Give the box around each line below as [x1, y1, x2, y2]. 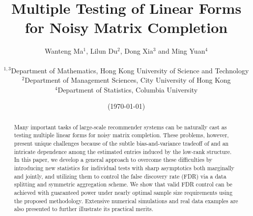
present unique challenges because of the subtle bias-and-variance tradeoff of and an [14, 139, 229, 147]
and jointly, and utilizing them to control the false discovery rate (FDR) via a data [14, 172, 226, 180]
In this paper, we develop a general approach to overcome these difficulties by [14, 155, 213, 164]
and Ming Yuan [158, 46, 205, 56]
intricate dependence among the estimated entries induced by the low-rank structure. [14, 147, 232, 155]
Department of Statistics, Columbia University [57, 84, 198, 94]
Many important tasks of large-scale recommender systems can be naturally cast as [14, 123, 227, 131]
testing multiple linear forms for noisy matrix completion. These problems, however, [14, 131, 229, 139]
